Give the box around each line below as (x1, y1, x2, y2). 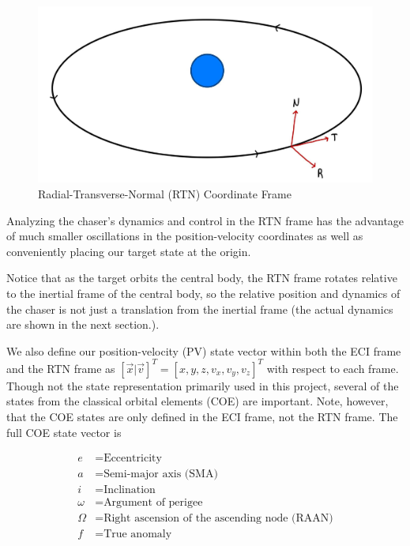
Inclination (103, 484, 156, 496)
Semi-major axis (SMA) (103, 469, 218, 480)
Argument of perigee (103, 497, 203, 509)
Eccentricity (103, 453, 162, 465)
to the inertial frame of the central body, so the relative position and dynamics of (6, 284, 401, 301)
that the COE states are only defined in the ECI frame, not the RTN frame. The (6, 409, 398, 425)
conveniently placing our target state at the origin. (6, 243, 251, 259)
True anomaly (103, 529, 172, 540)
